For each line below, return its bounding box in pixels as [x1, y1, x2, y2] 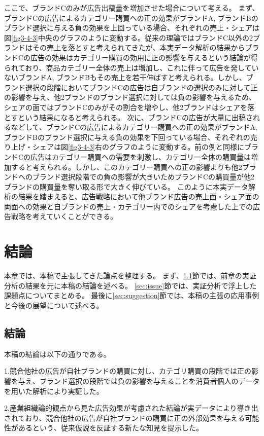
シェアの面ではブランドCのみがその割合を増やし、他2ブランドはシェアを [4, 101, 248, 112]
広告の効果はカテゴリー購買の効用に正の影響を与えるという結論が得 [30, 52, 258, 62]
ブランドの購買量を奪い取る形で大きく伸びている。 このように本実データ [4, 181, 248, 192]
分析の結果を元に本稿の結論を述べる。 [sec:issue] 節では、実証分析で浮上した [4, 280, 257, 290]
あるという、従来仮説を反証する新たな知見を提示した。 [18, 422, 203, 433]
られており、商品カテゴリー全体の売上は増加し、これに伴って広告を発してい [4, 62, 259, 72]
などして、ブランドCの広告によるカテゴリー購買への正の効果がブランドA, [11, 122, 257, 132]
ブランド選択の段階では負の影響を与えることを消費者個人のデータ [39, 375, 260, 386]
